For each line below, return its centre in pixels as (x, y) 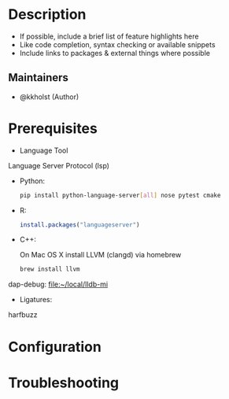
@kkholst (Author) (49, 97)
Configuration (55, 347)
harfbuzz (23, 315)
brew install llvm (50, 269)
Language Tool (44, 150)
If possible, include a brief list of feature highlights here (109, 36)
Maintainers (39, 78)
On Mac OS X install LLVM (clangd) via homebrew (100, 255)
